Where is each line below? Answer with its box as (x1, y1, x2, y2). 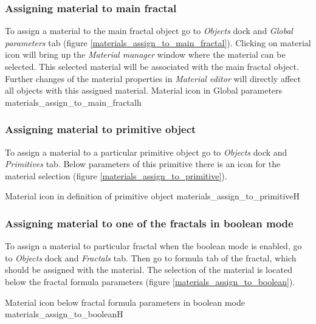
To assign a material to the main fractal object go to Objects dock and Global (5, 24, 293, 37)
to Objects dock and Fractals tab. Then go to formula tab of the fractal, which (5, 251, 297, 264)
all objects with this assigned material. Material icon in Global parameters (5, 84, 283, 97)
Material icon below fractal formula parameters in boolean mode (5, 295, 246, 308)
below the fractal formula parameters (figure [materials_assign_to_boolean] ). (5, 275, 295, 288)
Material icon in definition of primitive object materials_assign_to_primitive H (5, 190, 300, 202)
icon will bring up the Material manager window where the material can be (5, 48, 286, 61)
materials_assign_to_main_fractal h (5, 95, 142, 108)
